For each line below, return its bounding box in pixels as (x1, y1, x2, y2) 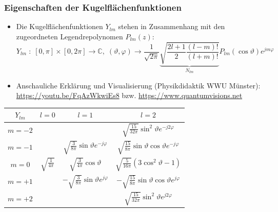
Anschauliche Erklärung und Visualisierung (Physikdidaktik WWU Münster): (16, 80, 261, 90)
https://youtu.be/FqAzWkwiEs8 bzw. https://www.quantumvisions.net (16, 90, 243, 101)
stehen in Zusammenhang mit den (118, 21, 225, 32)
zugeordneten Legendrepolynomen (16, 31, 123, 41)
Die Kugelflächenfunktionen (16, 21, 103, 32)
